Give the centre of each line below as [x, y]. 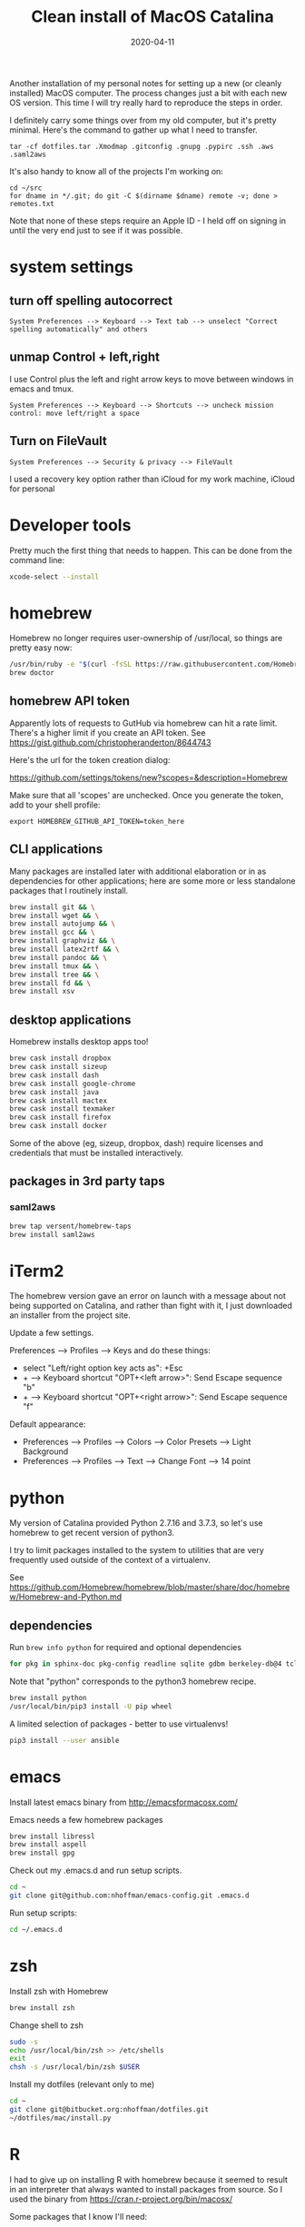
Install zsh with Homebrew [59, 1991]
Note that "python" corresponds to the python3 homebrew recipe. [133, 1681]
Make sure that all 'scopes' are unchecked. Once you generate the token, [147, 795]
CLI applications [56, 850]
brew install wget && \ [54, 916]
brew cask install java [54, 1092]
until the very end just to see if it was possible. [96, 230]
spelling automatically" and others [79, 329]
